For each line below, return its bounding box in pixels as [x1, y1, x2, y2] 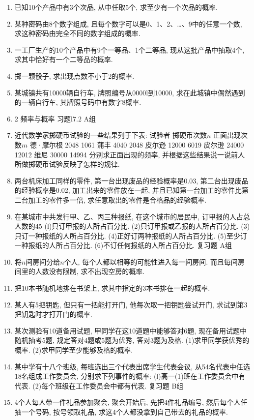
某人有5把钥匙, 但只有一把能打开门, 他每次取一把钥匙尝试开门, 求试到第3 [14, 299, 248, 309]
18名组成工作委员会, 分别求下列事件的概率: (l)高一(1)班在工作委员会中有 [14, 371, 246, 381]
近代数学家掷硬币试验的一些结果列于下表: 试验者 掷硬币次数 [14, 130, 207, 140]
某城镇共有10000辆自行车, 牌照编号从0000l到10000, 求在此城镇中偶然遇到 [14, 87, 245, 97]
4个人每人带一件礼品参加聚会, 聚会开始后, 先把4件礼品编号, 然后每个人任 [14, 397, 248, 407]
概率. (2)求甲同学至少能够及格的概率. [14, 345, 133, 355]
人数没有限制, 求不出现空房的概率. [35, 266, 145, 276]
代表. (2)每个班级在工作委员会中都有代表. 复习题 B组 [14, 380, 184, 390]
